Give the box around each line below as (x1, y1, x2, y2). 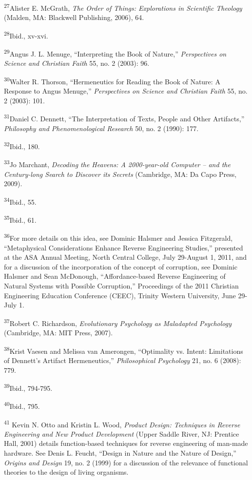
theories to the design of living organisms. (4, 467, 129, 477)
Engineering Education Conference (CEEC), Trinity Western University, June (4, 290, 236, 300)
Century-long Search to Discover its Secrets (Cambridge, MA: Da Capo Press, (4, 169, 237, 179)
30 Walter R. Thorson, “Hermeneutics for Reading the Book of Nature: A (4, 75, 220, 86)
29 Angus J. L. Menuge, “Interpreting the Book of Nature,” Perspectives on (4, 47, 227, 58)
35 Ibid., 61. (4, 213, 37, 225)
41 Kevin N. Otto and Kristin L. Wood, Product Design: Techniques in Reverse (4, 418, 240, 429)
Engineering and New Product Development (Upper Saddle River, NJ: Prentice (4, 428, 239, 439)
